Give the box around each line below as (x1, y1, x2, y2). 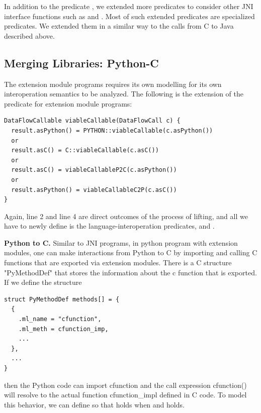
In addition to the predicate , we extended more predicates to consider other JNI (4, 1, 253, 11)
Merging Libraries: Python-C (4, 55, 159, 70)
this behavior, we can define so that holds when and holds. (4, 399, 185, 409)
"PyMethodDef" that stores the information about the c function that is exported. (4, 267, 257, 277)
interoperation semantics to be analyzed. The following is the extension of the (4, 88, 243, 99)
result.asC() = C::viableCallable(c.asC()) (11, 147, 159, 154)
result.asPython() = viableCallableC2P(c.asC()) (11, 186, 177, 193)
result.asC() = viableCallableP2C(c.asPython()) (11, 166, 177, 174)
